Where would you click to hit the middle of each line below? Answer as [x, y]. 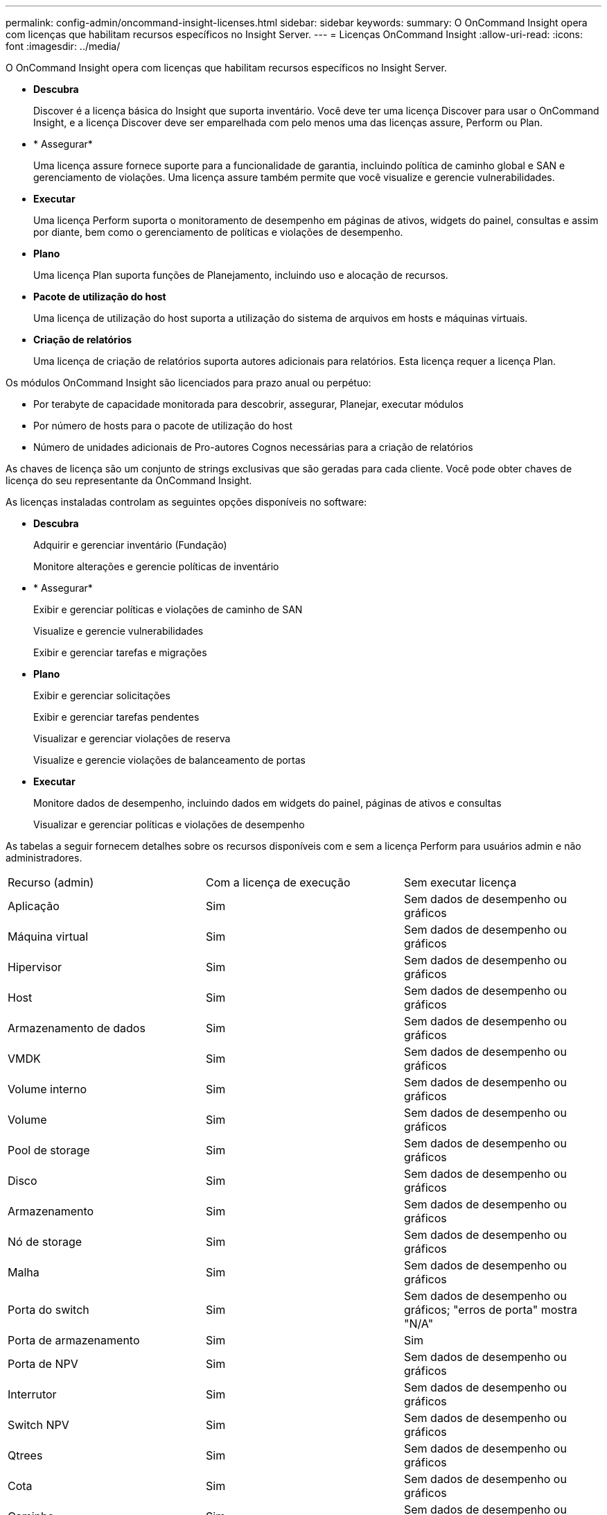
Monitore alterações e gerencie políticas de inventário [156, 566]
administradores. [44, 858]
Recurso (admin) [51, 882]
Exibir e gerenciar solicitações [102, 695]
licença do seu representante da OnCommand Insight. [129, 480]
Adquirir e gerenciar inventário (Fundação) [130, 545]
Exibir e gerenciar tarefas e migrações [120, 652]
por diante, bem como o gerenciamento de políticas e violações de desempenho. [218, 232]
